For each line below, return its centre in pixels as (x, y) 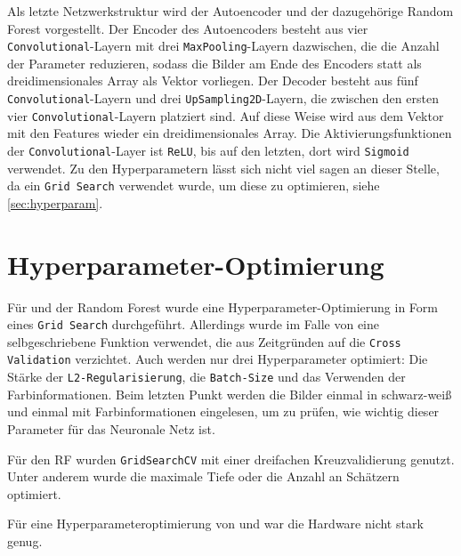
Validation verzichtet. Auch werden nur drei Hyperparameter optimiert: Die (218, 359)
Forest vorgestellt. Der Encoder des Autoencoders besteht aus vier (188, 28)
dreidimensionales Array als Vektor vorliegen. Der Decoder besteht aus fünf (213, 81)
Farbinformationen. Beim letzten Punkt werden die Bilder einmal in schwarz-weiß (230, 394)
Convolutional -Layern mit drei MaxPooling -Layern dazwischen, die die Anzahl (223, 46)
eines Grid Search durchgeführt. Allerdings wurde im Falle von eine (194, 324)
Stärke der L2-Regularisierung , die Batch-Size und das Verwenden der (206, 377)
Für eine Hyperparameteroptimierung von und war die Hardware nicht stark (215, 524)
